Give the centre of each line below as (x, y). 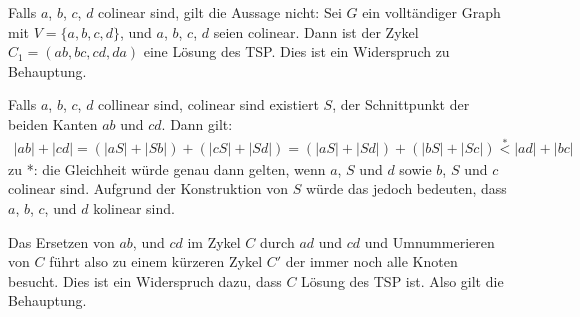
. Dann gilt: (197, 123)
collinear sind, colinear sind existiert (208, 104)
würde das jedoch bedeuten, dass (406, 188)
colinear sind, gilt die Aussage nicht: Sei (220, 12)
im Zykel (214, 241)
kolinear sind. (134, 208)
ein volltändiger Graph (431, 12)
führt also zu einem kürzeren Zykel (156, 261)
